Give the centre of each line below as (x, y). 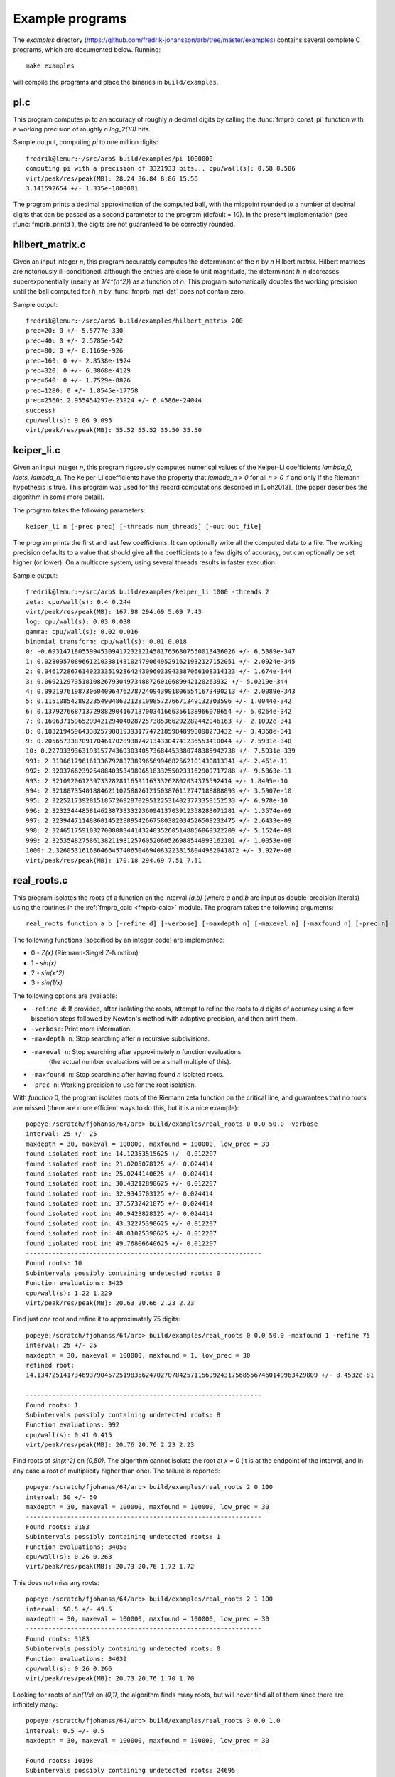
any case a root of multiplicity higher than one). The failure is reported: (117, 1471)
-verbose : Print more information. (81, 1029)
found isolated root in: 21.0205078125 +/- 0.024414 (119, 1164)
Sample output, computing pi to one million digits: (86, 142)
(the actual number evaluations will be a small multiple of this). (140, 1062)
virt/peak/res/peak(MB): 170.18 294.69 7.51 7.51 (114, 860)
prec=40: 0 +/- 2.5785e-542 (75, 340)
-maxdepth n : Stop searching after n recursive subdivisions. (120, 1038)
